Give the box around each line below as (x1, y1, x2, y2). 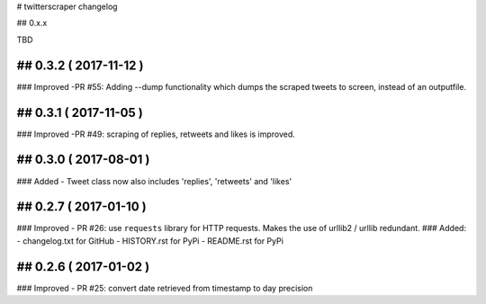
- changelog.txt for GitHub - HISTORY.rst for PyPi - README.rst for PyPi (16, 235, 283, 246)
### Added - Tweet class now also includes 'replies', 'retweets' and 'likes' (16, 175, 292, 186)
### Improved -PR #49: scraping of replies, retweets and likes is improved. (16, 129, 296, 139)
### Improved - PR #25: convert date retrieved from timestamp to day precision (16, 282, 313, 293)
